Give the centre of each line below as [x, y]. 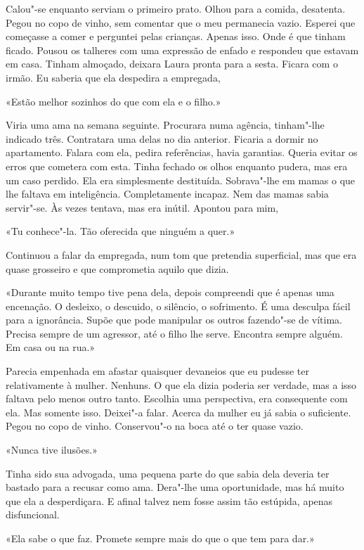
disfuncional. [33, 514]
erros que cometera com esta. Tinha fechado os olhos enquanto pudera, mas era [177, 166]
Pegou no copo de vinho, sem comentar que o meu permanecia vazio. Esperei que [181, 22]
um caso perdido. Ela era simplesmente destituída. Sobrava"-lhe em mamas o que [181, 180]
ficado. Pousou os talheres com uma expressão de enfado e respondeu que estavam [182, 50]
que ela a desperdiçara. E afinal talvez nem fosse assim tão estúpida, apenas [169, 500]
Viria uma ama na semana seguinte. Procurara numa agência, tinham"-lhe [165, 125]
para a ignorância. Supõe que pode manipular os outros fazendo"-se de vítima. [174, 320]
